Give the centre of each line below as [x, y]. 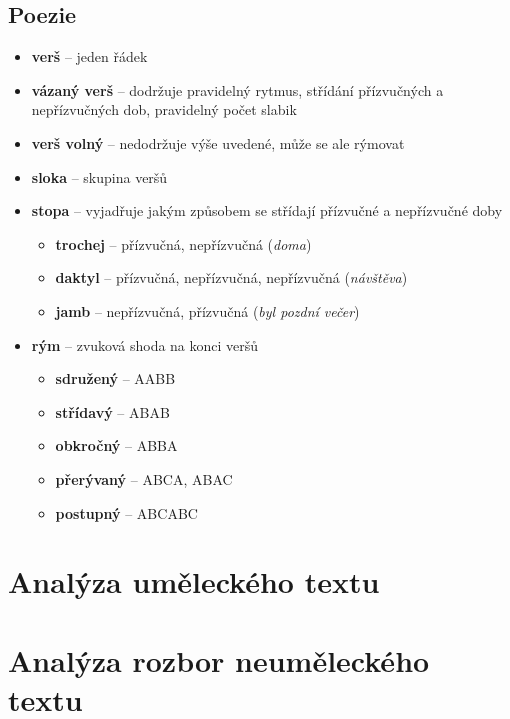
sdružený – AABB [115, 378]
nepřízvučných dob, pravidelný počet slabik [164, 109]
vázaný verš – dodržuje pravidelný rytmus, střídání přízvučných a [237, 89]
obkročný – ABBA [116, 445]
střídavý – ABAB [112, 411]
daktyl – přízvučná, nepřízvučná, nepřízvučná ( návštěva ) [231, 277]
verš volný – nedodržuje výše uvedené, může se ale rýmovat [218, 142]
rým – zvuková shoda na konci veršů [145, 344]
